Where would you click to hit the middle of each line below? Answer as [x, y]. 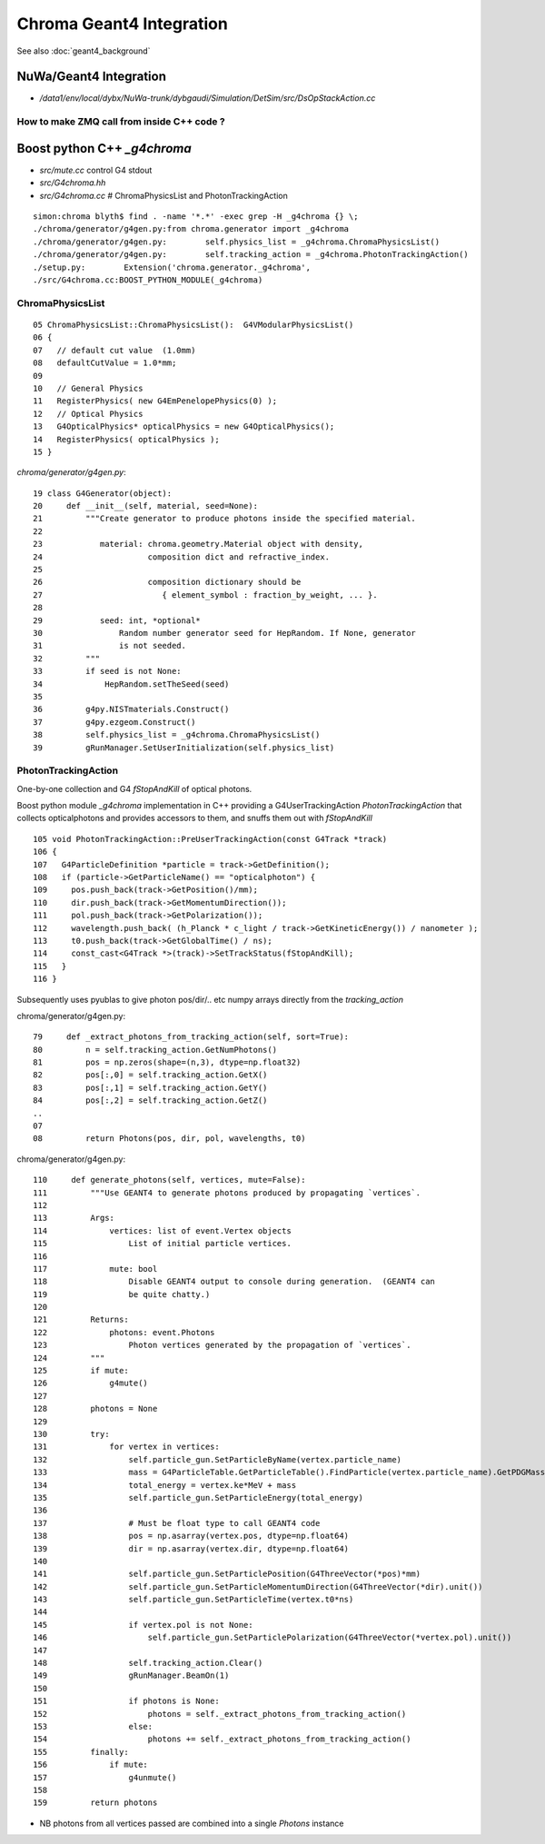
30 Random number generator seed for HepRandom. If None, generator [225, 633]
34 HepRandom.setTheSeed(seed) [131, 684]
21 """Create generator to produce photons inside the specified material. [225, 519]
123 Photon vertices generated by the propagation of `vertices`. [222, 1345]
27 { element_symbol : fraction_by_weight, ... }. [205, 595]
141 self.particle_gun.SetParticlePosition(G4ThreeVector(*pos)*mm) [227, 1574]
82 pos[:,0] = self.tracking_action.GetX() [150, 1075]
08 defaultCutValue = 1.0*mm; [105, 363]
